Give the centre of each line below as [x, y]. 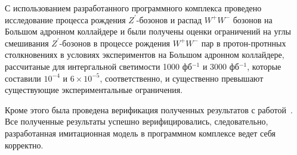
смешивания [27, 43]
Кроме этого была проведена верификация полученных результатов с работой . [149, 109]
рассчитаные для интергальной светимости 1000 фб [98, 66]
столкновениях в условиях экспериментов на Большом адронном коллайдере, [145, 55]
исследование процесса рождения [65, 19]
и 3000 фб [221, 66]
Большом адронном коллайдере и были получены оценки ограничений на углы [148, 31]
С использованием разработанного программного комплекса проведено [133, 8]
